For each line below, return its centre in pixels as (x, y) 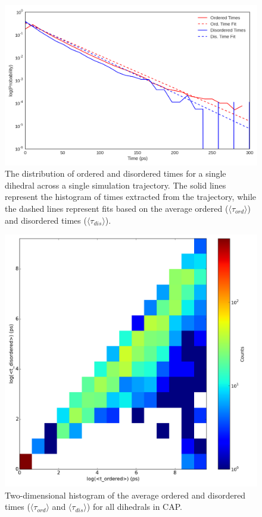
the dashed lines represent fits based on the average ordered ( (117, 208)
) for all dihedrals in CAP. (134, 507)
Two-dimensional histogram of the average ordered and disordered (125, 495)
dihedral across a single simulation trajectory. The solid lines (116, 185)
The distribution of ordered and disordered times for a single (116, 173)
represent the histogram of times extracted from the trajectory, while (131, 197)
